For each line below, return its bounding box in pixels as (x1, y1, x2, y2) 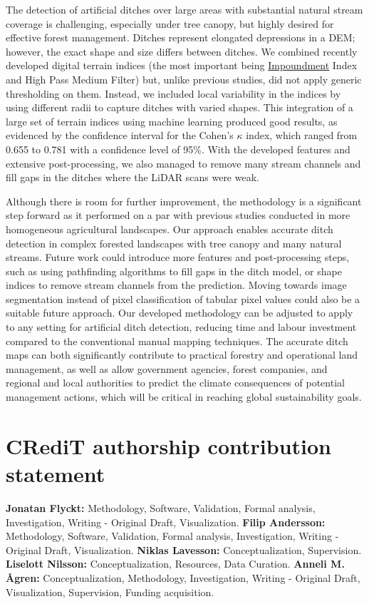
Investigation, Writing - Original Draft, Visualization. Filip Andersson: (6, 514, 326, 529)
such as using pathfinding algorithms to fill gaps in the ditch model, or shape (6, 263, 342, 278)
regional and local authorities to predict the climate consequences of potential (6, 375, 345, 390)
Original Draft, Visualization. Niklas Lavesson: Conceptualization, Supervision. (6, 542, 362, 557)
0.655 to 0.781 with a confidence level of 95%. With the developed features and (6, 141, 350, 156)
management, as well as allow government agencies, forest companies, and (6, 361, 328, 376)
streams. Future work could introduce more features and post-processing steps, (6, 250, 350, 265)
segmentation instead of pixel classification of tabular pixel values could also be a (6, 291, 360, 306)
